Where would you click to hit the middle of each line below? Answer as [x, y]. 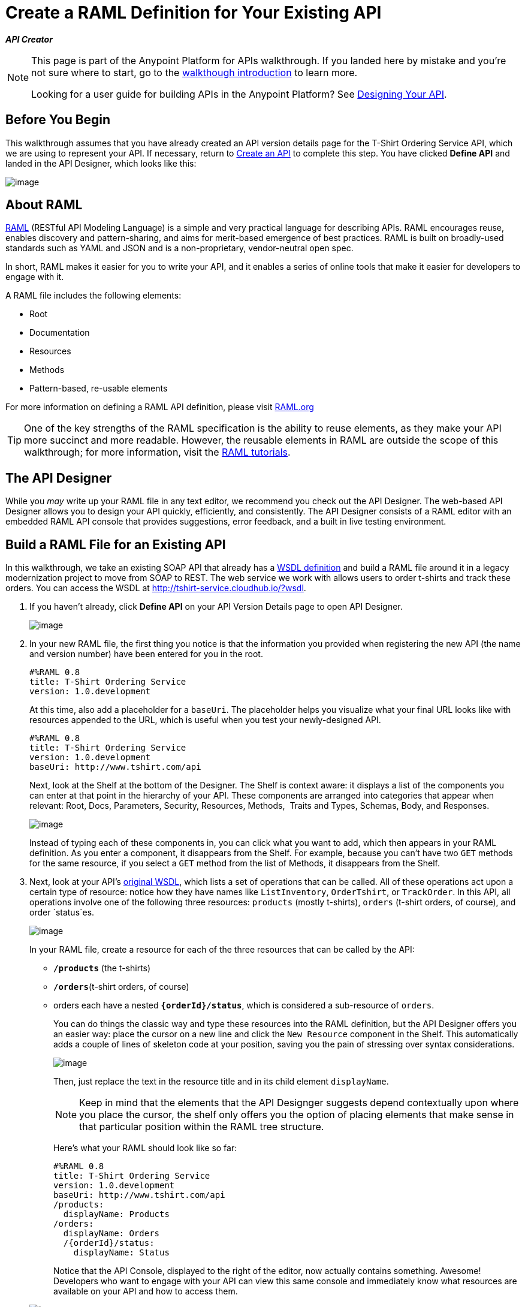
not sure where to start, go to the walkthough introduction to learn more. [194, 72]
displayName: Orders [111, 1234]
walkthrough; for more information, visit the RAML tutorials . [157, 452]
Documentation [60, 333]
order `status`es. [62, 913]
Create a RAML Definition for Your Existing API [194, 13]
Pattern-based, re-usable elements [99, 389]
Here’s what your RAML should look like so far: [145, 1148]
